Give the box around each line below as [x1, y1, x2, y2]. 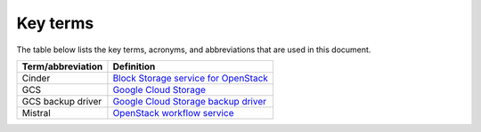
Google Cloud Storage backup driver [112, 95, 267, 107]
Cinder [21, 72, 51, 84]
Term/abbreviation [21, 60, 103, 73]
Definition [112, 60, 156, 73]
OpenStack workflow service [112, 106, 234, 119]
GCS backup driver [21, 95, 102, 107]
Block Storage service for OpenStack [112, 72, 269, 84]
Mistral [21, 106, 51, 119]
